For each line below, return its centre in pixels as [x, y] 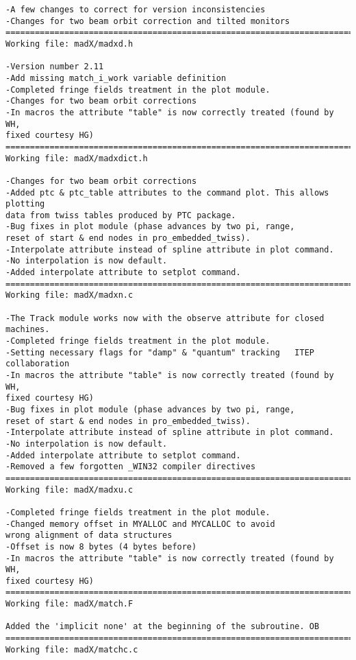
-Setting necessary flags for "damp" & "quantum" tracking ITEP [160, 352]
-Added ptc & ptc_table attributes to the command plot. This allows [167, 192]
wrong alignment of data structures [89, 535]
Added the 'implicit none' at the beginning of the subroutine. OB [163, 627]
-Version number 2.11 [55, 67]
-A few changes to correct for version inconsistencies [136, 10]
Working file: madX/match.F [69, 604]
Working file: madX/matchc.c [72, 649]
